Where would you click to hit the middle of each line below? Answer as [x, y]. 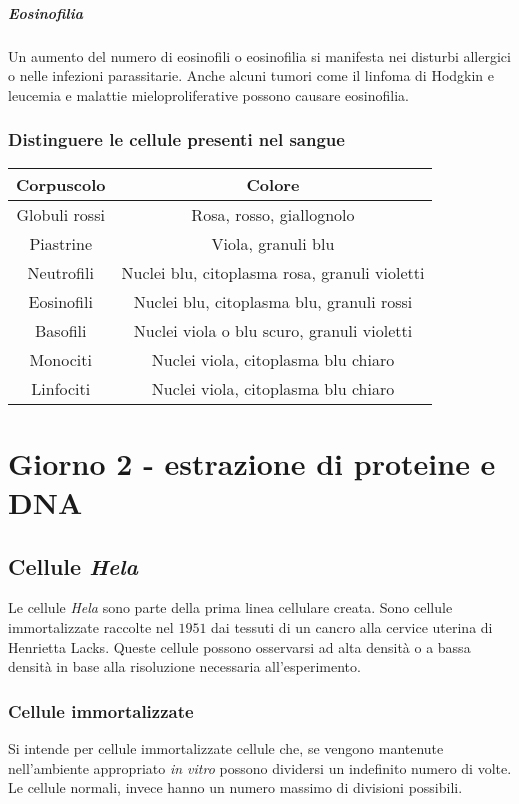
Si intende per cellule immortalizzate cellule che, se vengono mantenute [226, 747]
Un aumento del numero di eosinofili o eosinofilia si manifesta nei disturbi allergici [259, 55]
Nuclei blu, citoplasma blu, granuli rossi [273, 301]
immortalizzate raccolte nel [91, 626]
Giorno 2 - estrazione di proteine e [252, 462]
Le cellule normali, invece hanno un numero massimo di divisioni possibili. [235, 787]
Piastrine [61, 243]
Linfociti [61, 388]
